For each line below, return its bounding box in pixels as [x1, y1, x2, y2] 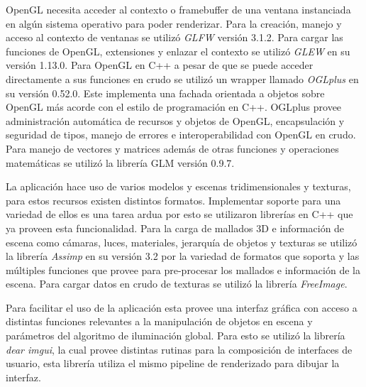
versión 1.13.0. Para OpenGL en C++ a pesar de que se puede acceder [6, 58, 314, 72]
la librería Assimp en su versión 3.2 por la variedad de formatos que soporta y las [6, 249, 360, 263]
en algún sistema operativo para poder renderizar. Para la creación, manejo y [6, 16, 342, 31]
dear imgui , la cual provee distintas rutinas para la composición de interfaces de [6, 342, 353, 356]
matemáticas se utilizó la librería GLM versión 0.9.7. [6, 155, 235, 170]
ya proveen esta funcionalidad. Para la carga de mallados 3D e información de [6, 220, 345, 235]
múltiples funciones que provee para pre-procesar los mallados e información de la [6, 262, 360, 277]
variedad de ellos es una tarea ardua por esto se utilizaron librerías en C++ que [6, 207, 353, 222]
